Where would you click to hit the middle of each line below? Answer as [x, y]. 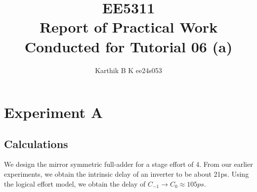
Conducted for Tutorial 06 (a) [128, 46]
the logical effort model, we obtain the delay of [75, 183]
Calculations [36, 143]
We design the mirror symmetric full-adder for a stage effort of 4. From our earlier [128, 164]
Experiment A [54, 112]
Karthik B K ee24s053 [128, 70]
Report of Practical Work [128, 27]
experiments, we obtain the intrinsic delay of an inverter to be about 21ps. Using [127, 174]
